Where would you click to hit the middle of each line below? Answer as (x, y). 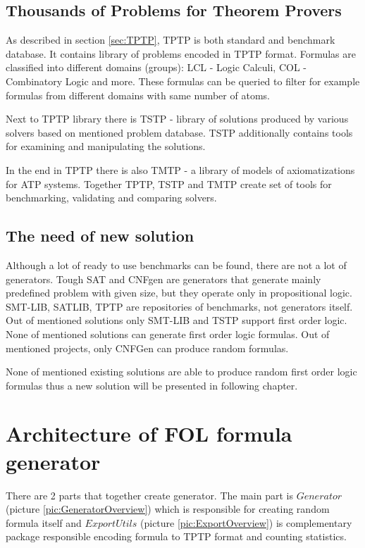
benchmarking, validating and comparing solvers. (111, 198)
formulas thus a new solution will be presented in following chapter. (152, 385)
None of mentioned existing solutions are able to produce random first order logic (181, 372)
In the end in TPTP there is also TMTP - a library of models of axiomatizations (180, 169)
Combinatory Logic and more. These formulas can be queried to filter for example (183, 81)
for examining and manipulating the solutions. (106, 146)
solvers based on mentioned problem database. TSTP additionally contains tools (179, 132)
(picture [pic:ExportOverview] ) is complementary (246, 522)
